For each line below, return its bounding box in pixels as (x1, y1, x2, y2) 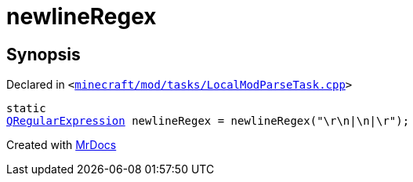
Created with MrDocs (6, 138, 117, 152)
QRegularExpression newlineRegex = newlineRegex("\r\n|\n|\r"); (6, 115, 410, 128)
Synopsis (6, 44, 81, 64)
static (6, 102, 46, 115)
